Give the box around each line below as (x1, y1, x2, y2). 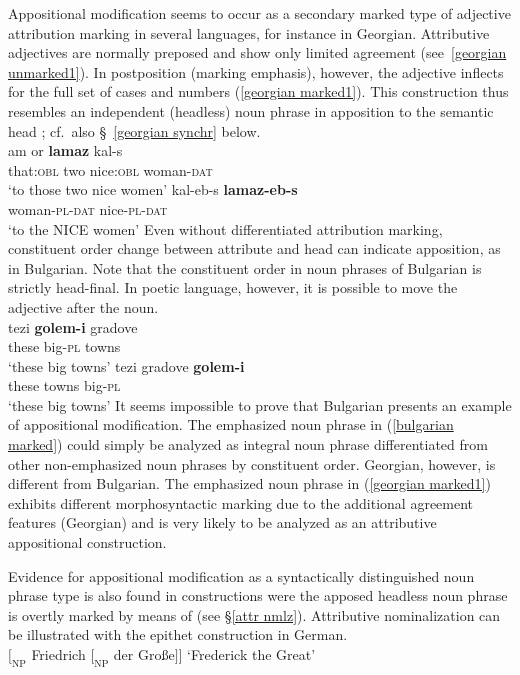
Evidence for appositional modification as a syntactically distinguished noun (8, 565, 475, 586)
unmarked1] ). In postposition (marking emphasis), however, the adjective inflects (8, 61, 504, 82)
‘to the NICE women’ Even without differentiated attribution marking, (8, 218, 443, 239)
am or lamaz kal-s (8, 140, 123, 161)
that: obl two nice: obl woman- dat (8, 159, 213, 180)
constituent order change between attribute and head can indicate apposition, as (8, 238, 501, 259)
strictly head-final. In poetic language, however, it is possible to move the (8, 277, 458, 298)
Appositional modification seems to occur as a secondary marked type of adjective (8, 3, 511, 23)
